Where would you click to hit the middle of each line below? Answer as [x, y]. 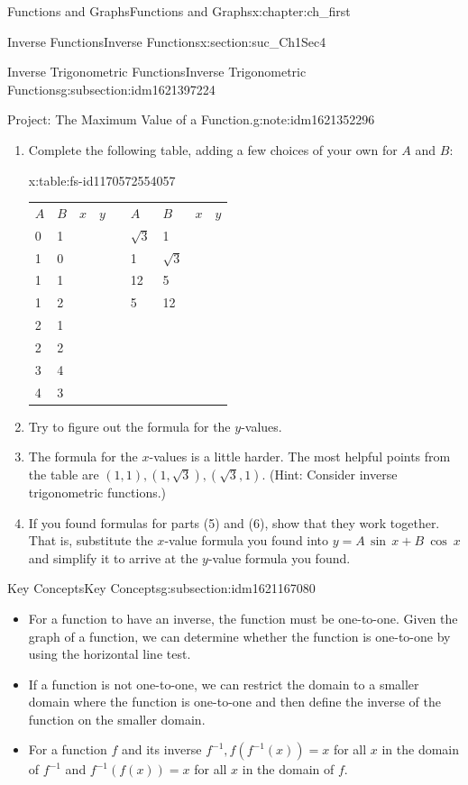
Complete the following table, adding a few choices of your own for [213, 149]
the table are [64, 474]
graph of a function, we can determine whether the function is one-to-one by [239, 636]
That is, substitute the [91, 540]
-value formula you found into [247, 540]
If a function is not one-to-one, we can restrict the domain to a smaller [224, 684]
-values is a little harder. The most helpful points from [300, 456]
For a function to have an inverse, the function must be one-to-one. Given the [243, 618]
